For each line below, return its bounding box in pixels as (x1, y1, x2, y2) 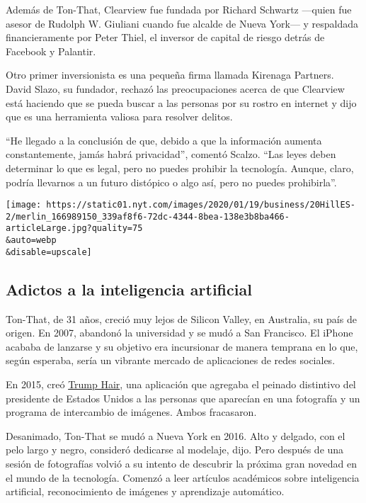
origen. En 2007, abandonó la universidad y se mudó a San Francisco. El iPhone (6, 325, 353, 340)
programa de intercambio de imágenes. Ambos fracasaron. (6, 405, 257, 419)
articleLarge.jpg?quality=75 (6, 223, 143, 234)
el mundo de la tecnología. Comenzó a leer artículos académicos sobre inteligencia (6, 470, 360, 485)
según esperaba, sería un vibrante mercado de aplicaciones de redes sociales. (6, 353, 336, 368)
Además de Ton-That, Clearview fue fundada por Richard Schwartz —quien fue (6, 2, 352, 16)
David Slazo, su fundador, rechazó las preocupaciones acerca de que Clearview (6, 81, 345, 96)
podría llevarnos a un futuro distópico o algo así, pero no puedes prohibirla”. (6, 174, 337, 189)
